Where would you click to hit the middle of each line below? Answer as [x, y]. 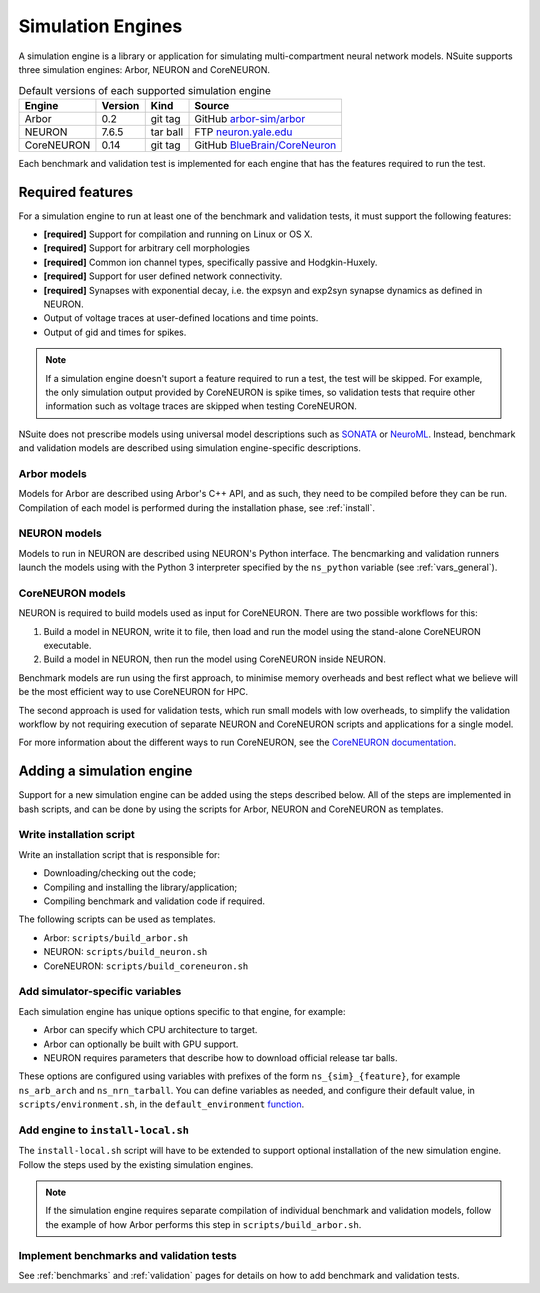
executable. [67, 646]
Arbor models [52, 473]
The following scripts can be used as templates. [117, 919]
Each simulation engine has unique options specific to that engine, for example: [182, 1011]
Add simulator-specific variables [100, 992]
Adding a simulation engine [105, 771]
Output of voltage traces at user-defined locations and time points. [181, 318]
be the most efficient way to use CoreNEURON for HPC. [133, 692]
